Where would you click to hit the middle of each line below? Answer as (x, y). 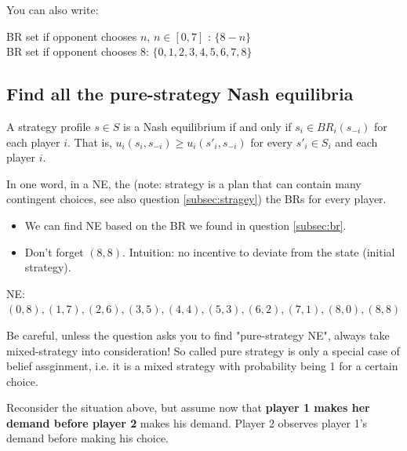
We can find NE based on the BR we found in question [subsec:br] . (185, 225)
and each (356, 142)
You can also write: (53, 9)
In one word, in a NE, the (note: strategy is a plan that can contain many (184, 183)
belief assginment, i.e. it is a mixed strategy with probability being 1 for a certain (202, 366)
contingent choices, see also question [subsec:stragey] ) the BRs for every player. (196, 199)
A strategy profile (49, 126)
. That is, (89, 142)
